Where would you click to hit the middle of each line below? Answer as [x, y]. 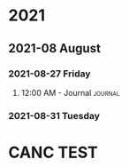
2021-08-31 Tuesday [54, 115]
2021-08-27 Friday [49, 74]
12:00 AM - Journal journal [70, 92]
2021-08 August [54, 48]
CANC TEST [53, 152]
